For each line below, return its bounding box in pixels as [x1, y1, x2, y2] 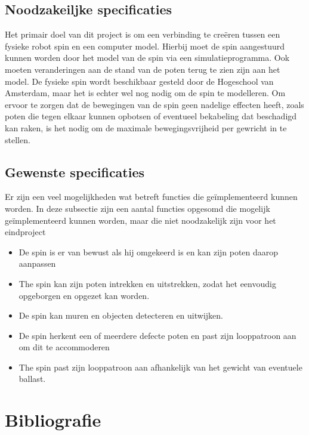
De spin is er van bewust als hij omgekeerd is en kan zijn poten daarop [18, 245, 279, 258]
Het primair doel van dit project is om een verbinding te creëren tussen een [5, 28, 280, 41]
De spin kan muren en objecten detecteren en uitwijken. [18, 309, 223, 322]
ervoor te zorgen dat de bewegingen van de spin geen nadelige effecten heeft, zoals [5, 98, 304, 110]
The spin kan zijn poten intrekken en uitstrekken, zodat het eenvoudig [18, 277, 276, 289]
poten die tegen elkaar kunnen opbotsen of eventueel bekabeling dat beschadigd [5, 110, 297, 122]
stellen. [5, 133, 30, 146]
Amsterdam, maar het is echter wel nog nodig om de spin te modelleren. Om [5, 87, 286, 99]
